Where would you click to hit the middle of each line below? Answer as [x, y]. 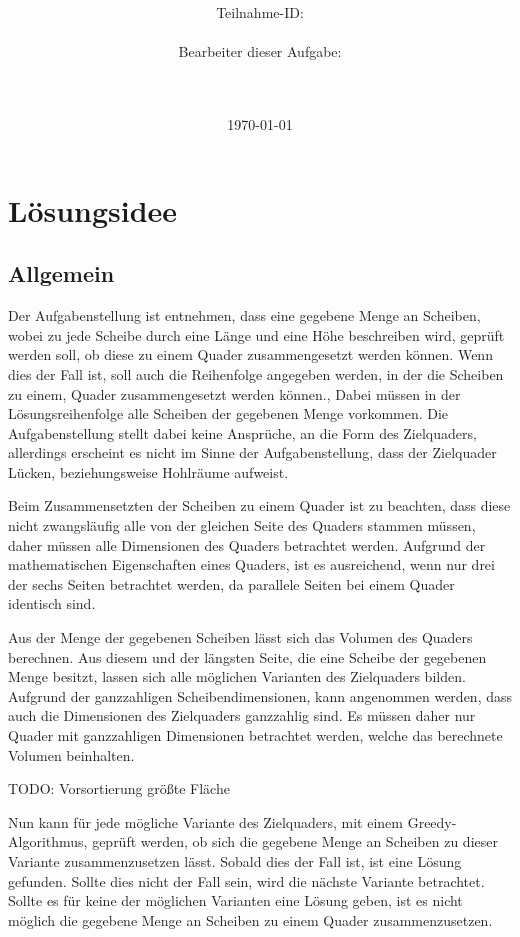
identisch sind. [52, 603]
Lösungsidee [93, 209]
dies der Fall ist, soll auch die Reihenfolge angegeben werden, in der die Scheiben [256, 373]
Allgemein [61, 273]
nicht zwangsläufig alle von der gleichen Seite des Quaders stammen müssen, [242, 525]
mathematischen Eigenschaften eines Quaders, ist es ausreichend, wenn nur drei [251, 564]
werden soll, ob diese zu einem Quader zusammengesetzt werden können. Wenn [250, 354]
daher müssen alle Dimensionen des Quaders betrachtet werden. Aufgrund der [247, 544]
